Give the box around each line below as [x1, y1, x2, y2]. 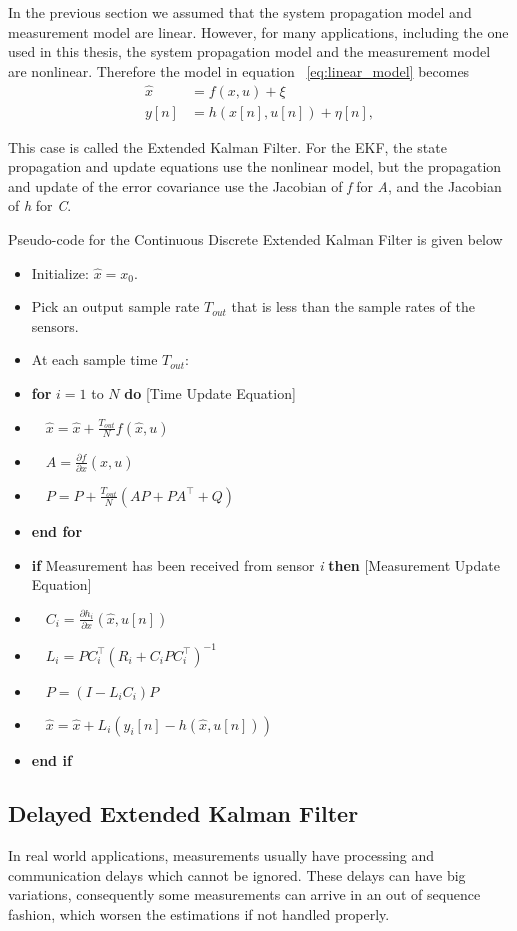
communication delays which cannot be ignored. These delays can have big [8, 864, 466, 885]
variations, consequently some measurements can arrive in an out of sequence [8, 884, 481, 905]
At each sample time [31, 349, 158, 370]
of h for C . [8, 195, 72, 216]
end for [31, 520, 83, 541]
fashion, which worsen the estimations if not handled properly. [8, 904, 390, 925]
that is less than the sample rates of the [231, 296, 475, 317]
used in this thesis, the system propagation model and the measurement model [8, 41, 491, 62]
